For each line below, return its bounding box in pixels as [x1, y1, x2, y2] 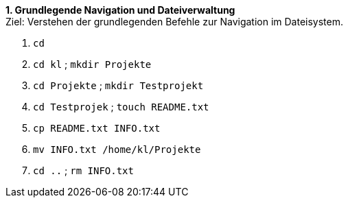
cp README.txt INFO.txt [33, 123, 161, 134]
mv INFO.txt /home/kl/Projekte [33, 144, 201, 155]
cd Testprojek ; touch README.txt [33, 101, 209, 112]
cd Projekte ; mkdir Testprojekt [33, 80, 204, 91]
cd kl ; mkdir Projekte [33, 58, 152, 70]
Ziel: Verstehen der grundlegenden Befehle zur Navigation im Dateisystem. [5, 16, 344, 27]
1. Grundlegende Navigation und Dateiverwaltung [5, 4, 235, 16]
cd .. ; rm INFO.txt [33, 165, 134, 176]
